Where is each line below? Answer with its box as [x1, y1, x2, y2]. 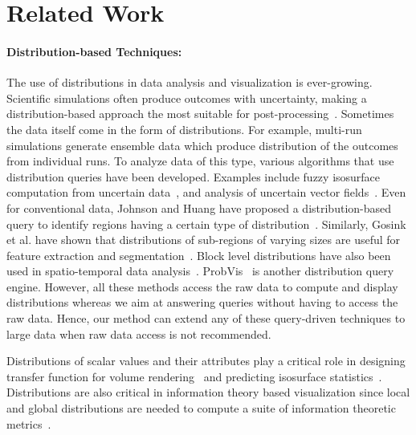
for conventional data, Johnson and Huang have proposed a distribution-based [6, 199, 392, 216]
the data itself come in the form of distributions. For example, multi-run [6, 120, 362, 137]
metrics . [6, 415, 51, 432]
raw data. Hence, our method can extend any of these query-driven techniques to [6, 310, 406, 327]
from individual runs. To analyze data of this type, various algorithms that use [6, 152, 394, 169]
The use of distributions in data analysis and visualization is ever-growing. [6, 74, 373, 91]
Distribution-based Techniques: [6, 43, 182, 59]
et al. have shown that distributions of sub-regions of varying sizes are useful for [6, 231, 401, 248]
